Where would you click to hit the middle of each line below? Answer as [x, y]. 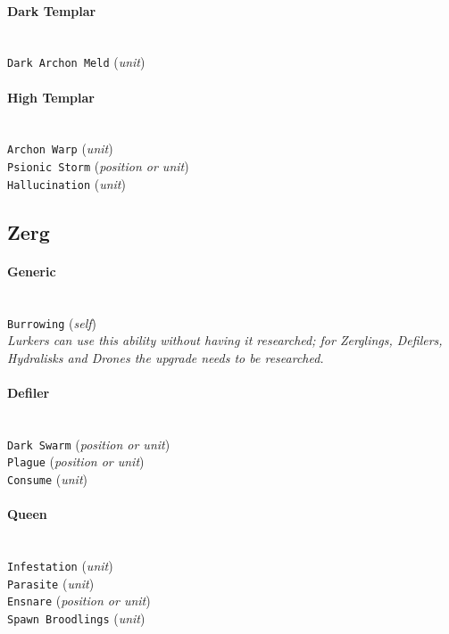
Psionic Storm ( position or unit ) [98, 166]
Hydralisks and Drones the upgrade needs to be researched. [166, 357]
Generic [32, 271]
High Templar [51, 97]
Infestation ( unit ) [60, 566]
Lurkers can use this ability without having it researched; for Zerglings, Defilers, [225, 340]
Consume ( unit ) [48, 479]
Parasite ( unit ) [51, 583]
